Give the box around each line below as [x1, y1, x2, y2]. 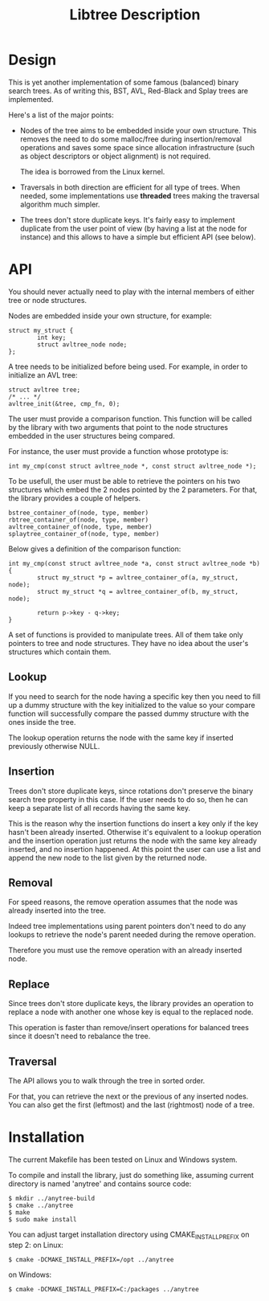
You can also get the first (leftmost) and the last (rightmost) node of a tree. [8, 1099, 255, 1110]
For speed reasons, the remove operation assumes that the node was [8, 898, 238, 907]
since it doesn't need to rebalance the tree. [8, 1031, 151, 1041]
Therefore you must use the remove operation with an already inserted [8, 946, 243, 955]
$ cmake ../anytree [8, 1201, 74, 1209]
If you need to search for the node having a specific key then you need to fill [8, 691, 261, 701]
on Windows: [8, 1270, 52, 1279]
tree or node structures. [8, 295, 87, 305]
